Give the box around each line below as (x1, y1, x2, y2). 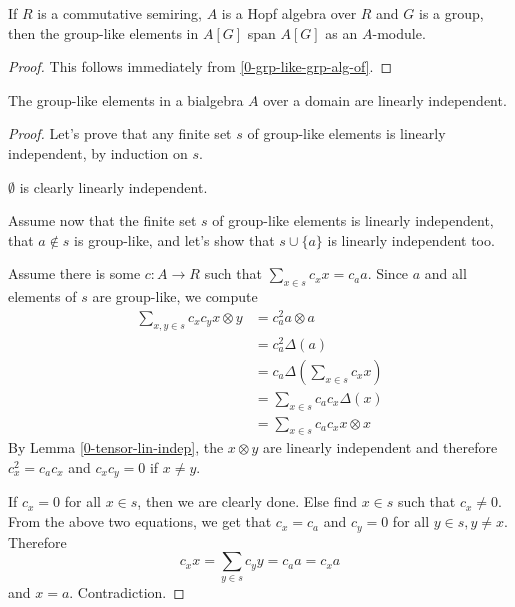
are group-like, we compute (92, 286, 258, 307)
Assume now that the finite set (8, 210, 197, 231)
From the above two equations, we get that (8, 511, 272, 532)
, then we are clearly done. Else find (137, 491, 358, 512)
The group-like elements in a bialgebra (8, 89, 244, 110)
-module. (372, 22, 426, 43)
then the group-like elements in (8, 22, 199, 43)
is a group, (419, 3, 484, 23)
